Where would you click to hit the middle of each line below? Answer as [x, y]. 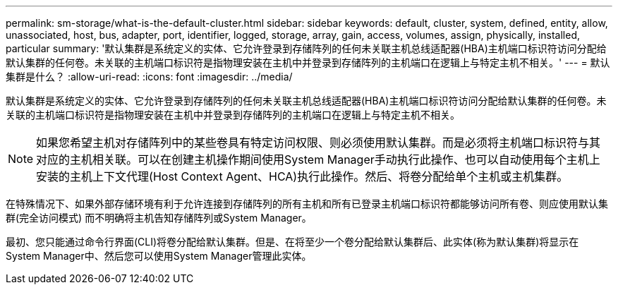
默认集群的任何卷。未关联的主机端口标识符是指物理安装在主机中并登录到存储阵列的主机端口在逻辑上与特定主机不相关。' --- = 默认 [308, 62]
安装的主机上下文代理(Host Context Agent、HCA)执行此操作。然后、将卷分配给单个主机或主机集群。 [302, 176]
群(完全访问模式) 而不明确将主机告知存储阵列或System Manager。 [159, 218]
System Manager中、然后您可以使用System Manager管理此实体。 [159, 256]
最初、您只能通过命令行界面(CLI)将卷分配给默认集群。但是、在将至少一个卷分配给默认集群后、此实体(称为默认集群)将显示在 [292, 242]
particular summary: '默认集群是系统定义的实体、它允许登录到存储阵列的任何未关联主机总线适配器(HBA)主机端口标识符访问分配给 [306, 48]
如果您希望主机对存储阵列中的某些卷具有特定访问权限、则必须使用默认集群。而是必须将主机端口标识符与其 [319, 143]
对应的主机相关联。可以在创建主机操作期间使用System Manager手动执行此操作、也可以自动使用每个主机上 [318, 159]
